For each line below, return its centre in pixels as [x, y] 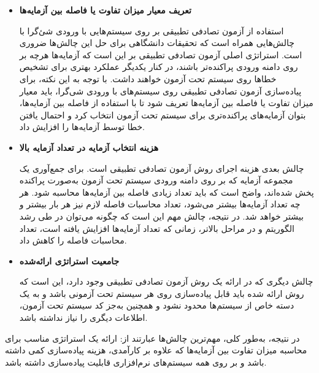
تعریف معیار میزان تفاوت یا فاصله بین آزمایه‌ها [105, 10]
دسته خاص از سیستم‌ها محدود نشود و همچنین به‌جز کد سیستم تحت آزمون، [157, 305]
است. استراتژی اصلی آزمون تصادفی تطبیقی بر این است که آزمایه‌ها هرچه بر [161, 54]
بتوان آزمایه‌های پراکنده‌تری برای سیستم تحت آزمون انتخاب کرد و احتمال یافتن [163, 114]
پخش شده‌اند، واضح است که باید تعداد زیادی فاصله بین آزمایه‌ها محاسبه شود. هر [167, 192]
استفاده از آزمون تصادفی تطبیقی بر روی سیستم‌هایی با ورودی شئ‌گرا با [152, 30]
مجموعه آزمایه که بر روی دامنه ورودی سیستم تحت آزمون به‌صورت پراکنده [156, 180]
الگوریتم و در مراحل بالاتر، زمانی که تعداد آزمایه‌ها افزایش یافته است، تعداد [157, 228]
